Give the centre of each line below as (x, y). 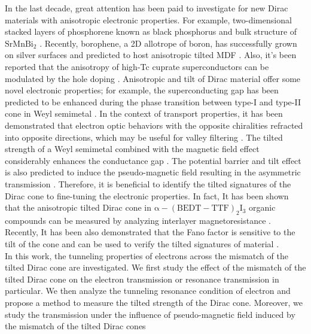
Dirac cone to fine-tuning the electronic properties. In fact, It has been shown (147, 195)
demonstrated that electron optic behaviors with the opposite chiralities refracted (154, 125)
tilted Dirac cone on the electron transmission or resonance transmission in (142, 279)
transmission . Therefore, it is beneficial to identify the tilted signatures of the (148, 183)
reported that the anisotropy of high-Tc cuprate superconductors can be (137, 66)
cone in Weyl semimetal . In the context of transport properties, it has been (144, 113)
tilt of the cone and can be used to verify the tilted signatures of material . (142, 244)
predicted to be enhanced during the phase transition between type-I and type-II (153, 101)
